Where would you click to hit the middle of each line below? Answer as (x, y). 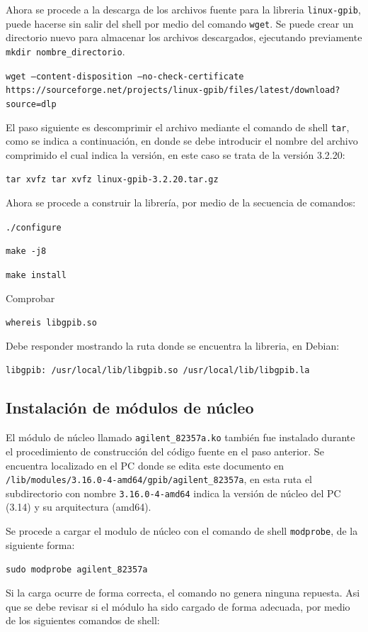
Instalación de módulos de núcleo (130, 408)
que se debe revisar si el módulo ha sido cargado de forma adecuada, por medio (178, 606)
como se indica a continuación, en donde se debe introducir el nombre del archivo (182, 141)
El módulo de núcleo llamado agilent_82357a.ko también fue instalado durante (180, 437)
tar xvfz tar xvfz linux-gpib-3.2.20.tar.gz (112, 180)
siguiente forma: (40, 544)
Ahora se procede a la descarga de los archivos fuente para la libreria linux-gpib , (183, 9)
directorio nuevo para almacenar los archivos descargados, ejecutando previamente (184, 37)
